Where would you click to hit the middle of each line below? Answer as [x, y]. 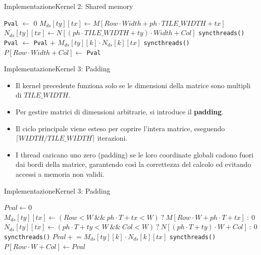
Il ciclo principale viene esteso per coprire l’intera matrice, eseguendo [120, 128]
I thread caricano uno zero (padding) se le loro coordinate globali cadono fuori [134, 154]
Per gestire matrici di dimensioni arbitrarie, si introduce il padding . [120, 111]
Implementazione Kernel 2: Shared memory [69, 6]
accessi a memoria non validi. [60, 174]
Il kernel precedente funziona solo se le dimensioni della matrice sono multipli [133, 85]
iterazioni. [112, 138]
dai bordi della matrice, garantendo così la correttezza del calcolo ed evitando [133, 164]
